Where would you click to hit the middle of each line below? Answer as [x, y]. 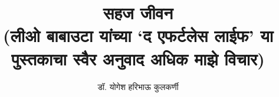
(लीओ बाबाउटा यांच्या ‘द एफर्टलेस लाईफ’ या [138, 35]
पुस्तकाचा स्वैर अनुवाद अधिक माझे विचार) [138, 58]
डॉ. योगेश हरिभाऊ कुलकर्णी [138, 86]
